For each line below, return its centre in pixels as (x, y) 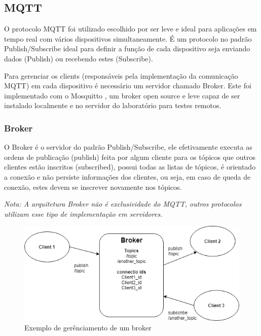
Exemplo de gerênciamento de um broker (88, 328)
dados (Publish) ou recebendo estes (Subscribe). (79, 58)
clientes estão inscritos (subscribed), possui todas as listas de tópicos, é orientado (130, 167)
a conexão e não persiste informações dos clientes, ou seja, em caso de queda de (127, 176)
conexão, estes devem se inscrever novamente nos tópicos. (93, 187)
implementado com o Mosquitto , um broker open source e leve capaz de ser (122, 95)
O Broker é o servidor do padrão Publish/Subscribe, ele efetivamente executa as (128, 147)
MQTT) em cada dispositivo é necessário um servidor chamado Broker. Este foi (128, 86)
